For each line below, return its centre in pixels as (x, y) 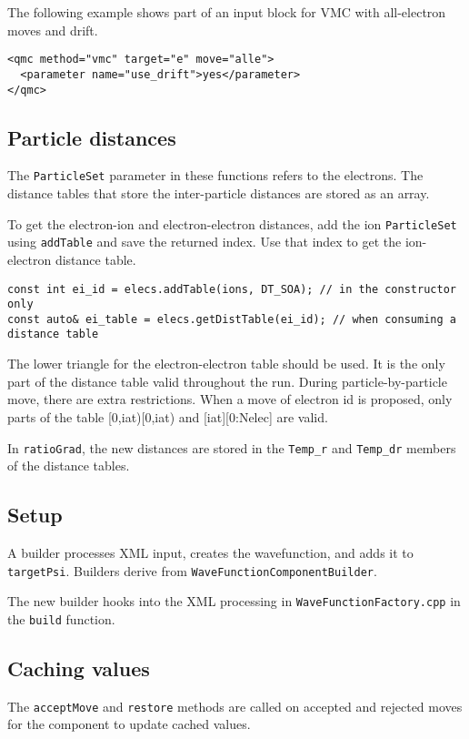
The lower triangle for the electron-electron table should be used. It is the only (226, 364)
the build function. (61, 618)
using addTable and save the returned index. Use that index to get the (205, 242)
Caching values (79, 668)
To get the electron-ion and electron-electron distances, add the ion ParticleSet (232, 223)
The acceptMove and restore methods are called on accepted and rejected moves (235, 706)
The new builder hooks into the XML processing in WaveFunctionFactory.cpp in (234, 601)
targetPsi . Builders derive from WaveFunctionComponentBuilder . (192, 570)
